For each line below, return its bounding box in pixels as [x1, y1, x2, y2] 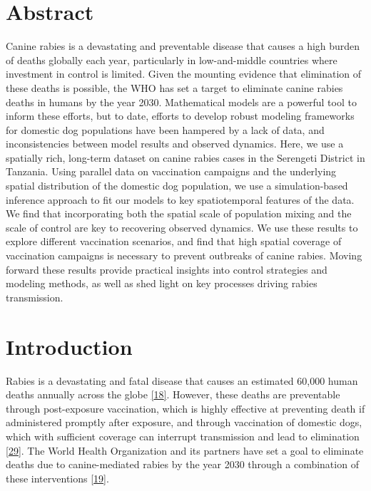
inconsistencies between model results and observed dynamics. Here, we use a [6, 136, 344, 151]
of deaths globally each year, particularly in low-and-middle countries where [6, 52, 337, 67]
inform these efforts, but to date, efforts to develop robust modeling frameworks [6, 108, 355, 123]
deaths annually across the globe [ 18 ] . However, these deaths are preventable [6, 387, 340, 402]
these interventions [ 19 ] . [6, 470, 109, 485]
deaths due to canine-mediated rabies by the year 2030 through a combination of [6, 457, 359, 472]
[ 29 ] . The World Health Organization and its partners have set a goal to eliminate [6, 443, 364, 458]
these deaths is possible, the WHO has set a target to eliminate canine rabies [6, 80, 343, 95]
